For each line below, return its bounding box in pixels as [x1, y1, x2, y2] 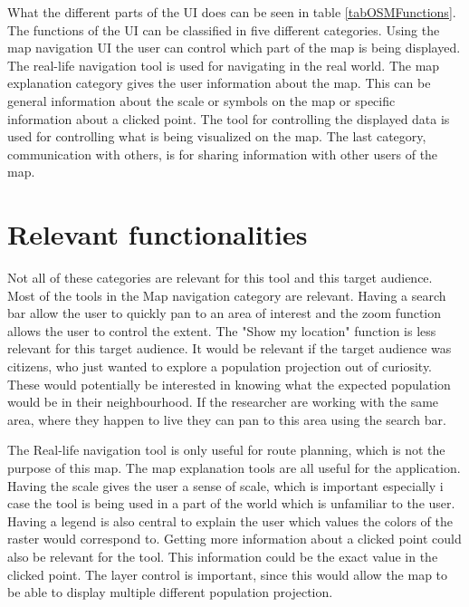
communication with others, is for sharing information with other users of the [7, 144, 438, 163]
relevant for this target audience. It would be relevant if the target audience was [7, 339, 452, 358]
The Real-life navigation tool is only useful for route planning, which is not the [7, 440, 445, 459]
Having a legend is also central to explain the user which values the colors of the [7, 511, 454, 530]
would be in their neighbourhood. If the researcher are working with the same [7, 392, 439, 411]
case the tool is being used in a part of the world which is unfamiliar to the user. [7, 494, 455, 513]
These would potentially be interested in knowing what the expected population [7, 374, 451, 393]
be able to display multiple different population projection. [7, 583, 333, 602]
